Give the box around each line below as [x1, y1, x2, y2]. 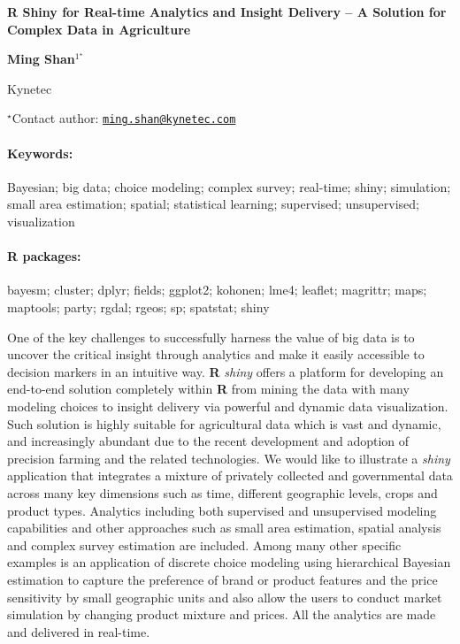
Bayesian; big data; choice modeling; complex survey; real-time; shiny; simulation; [7, 177, 451, 195]
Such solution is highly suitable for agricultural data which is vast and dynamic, [7, 414, 441, 433]
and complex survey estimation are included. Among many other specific [7, 535, 402, 554]
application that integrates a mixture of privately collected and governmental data [7, 466, 453, 485]
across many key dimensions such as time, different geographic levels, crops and [7, 483, 438, 502]
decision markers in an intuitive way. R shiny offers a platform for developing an [7, 362, 444, 380]
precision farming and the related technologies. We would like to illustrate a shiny [7, 448, 450, 467]
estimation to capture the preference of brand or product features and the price [7, 570, 438, 588]
